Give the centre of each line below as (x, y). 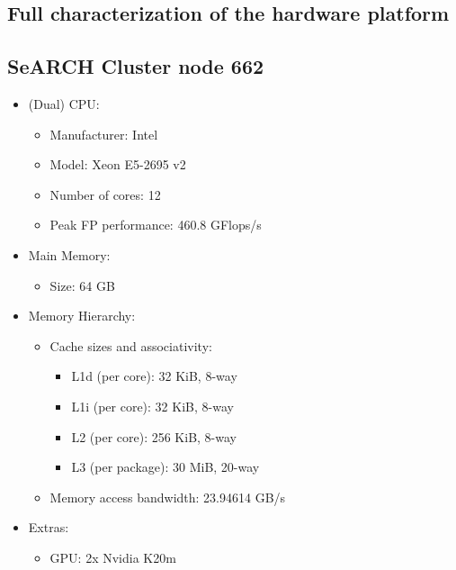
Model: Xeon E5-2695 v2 (118, 164)
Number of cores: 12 (105, 194)
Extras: (49, 527)
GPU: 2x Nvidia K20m (113, 557)
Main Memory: (69, 254)
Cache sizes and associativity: (131, 345)
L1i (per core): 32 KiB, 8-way (152, 406)
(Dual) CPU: (64, 103)
